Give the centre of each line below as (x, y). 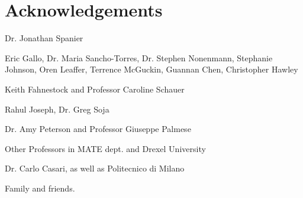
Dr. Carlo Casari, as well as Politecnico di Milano (95, 168)
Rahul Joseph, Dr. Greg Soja (57, 109)
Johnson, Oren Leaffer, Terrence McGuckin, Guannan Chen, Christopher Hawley (151, 69)
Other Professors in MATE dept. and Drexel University (105, 148)
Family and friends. (40, 188)
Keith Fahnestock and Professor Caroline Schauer (95, 89)
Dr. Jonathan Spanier (44, 38)
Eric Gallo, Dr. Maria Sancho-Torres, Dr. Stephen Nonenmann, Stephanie (139, 57)
